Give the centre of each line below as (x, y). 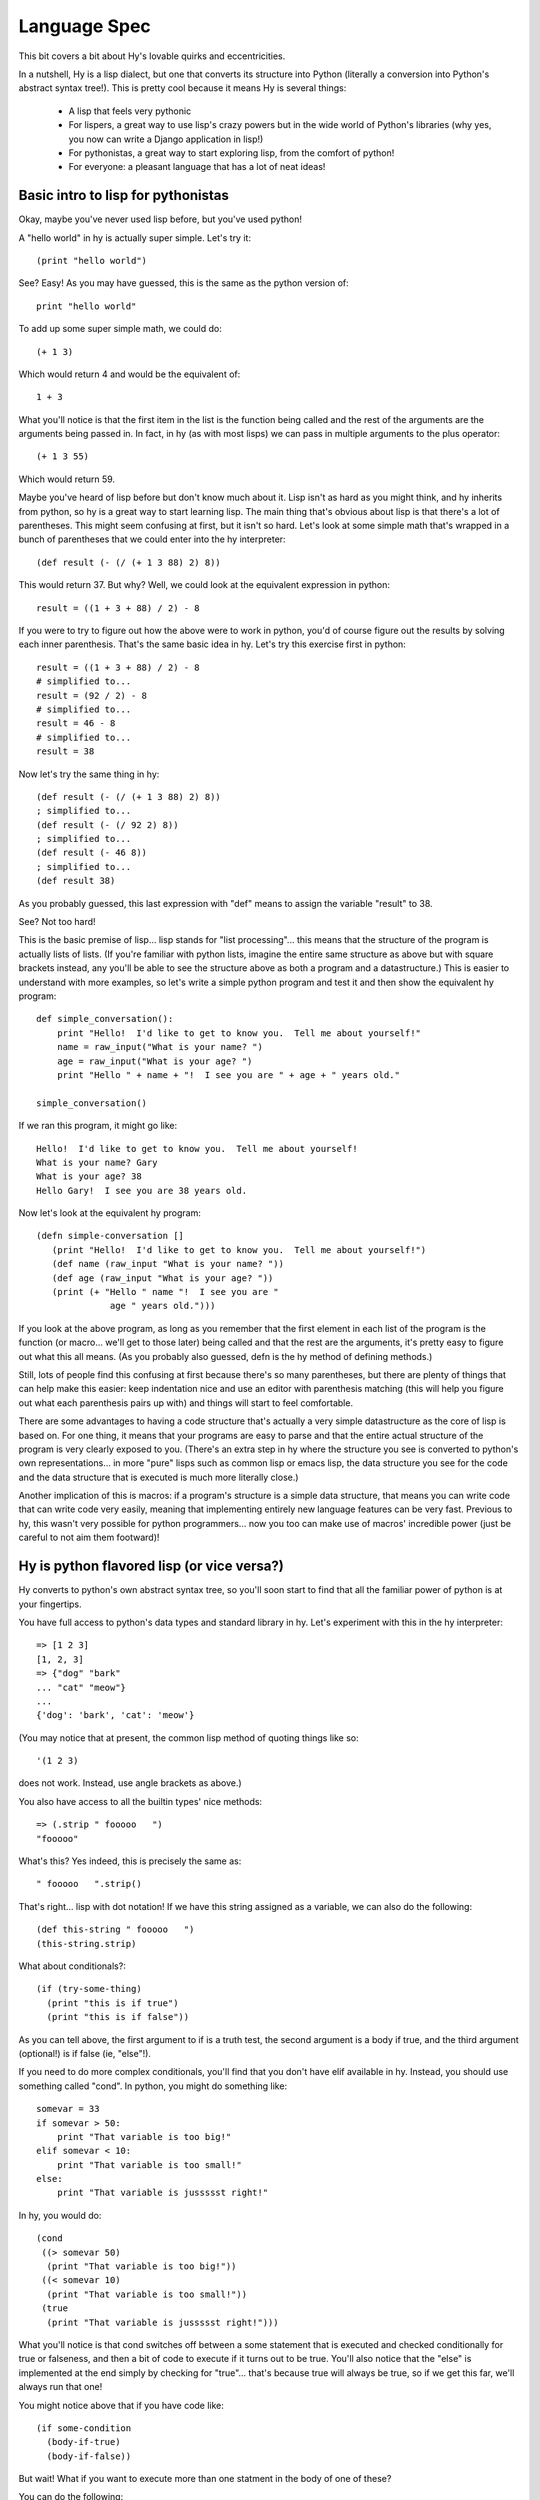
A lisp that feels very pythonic (130, 111)
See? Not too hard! (57, 922)
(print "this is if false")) (118, 2017)
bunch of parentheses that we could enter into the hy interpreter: (152, 539)
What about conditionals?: (72, 1966)
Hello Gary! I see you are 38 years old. (142, 1190)
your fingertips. (50, 1604)
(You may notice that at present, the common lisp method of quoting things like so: (188, 1737)
